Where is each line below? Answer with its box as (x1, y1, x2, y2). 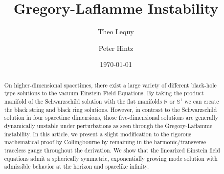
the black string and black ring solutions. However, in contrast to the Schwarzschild (4, 105, 217, 113)
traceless (4, 146, 26, 154)
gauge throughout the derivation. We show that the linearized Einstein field (27, 146, 220, 154)
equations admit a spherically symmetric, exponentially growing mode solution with (4, 154, 218, 162)
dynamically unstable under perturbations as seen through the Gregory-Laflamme (4, 121, 213, 130)
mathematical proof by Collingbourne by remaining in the (4, 138, 152, 146)
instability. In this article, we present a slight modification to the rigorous (4, 130, 192, 138)
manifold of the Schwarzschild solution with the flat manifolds (4, 97, 162, 106)
